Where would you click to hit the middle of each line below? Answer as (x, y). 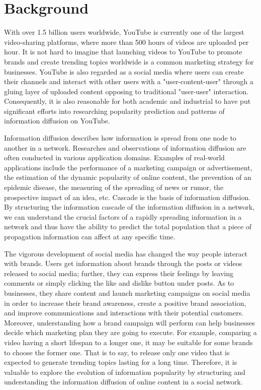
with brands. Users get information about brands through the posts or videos (123, 263)
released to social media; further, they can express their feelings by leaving (119, 273)
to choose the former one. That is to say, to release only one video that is (117, 352)
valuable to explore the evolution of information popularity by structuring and (125, 372)
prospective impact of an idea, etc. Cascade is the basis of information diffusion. (127, 197)
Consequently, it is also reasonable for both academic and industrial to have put (127, 101)
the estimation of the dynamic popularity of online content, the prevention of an (128, 177)
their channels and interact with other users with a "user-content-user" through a (129, 81)
